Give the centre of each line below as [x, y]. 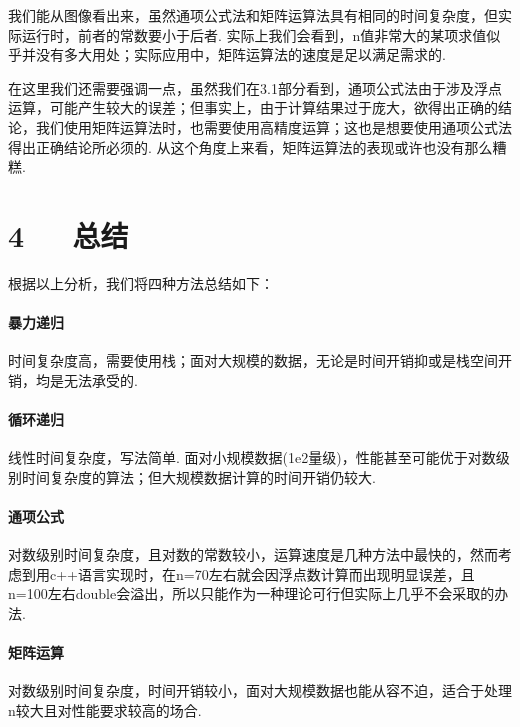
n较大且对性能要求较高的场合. [105, 710]
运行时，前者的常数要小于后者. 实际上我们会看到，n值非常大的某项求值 [254, 34]
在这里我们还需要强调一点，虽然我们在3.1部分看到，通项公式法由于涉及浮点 [255, 87]
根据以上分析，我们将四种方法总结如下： [141, 282]
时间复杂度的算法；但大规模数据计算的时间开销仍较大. [198, 476]
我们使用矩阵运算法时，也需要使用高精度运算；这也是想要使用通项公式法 [273, 126]
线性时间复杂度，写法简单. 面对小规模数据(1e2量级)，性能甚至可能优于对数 [252, 457]
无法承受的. [100, 379]
